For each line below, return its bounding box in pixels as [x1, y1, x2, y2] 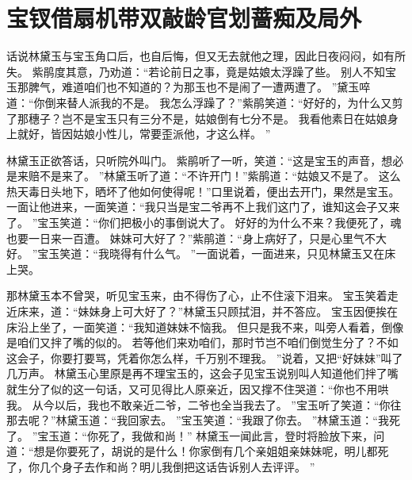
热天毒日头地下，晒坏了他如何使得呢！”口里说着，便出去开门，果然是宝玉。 [6, 182, 400, 199]
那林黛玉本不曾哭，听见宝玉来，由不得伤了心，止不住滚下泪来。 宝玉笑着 [6, 287, 387, 304]
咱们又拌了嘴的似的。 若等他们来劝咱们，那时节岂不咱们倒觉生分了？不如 [17, 334, 399, 351]
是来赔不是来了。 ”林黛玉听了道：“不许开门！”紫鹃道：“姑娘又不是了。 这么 [6, 167, 401, 184]
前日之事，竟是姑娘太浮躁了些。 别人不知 [170, 63, 385, 79]
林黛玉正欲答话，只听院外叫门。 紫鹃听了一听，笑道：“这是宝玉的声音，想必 [6, 152, 404, 168]
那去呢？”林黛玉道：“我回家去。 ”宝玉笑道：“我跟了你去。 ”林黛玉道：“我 [6, 412, 389, 428]
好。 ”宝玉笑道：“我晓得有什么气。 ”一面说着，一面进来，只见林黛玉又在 [6, 245, 385, 262]
